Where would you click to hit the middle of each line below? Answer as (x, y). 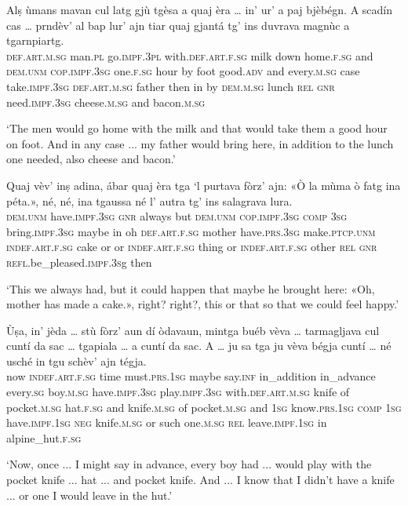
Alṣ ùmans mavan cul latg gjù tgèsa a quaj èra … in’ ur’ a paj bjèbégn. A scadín (199, 9)
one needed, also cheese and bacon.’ (91, 159)
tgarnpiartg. (35, 40)
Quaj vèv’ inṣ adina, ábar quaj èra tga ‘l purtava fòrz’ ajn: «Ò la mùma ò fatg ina (204, 185)
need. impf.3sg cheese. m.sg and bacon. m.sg (106, 102)
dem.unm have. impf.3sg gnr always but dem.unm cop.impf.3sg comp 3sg (177, 216)
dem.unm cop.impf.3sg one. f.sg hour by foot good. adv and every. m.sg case (183, 71)
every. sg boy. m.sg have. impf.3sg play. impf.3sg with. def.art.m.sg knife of (178, 392)
